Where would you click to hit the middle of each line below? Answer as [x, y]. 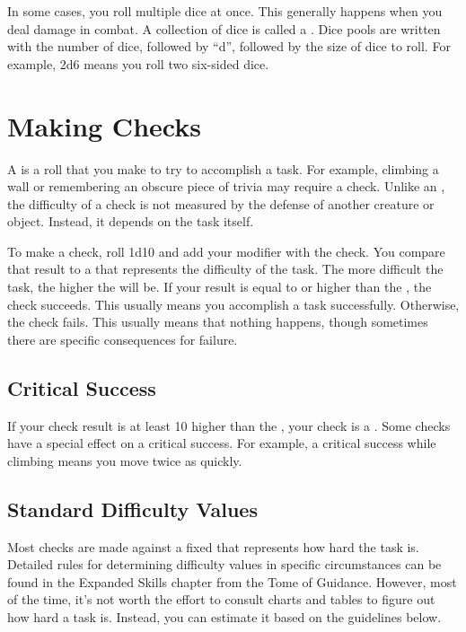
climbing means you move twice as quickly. [125, 460]
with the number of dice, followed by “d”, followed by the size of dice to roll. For [229, 46]
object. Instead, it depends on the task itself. [131, 221]
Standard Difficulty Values [132, 509]
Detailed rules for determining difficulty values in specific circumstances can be [224, 564]
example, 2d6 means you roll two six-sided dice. [138, 63]
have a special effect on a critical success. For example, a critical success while [222, 443]
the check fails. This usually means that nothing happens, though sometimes [218, 322]
